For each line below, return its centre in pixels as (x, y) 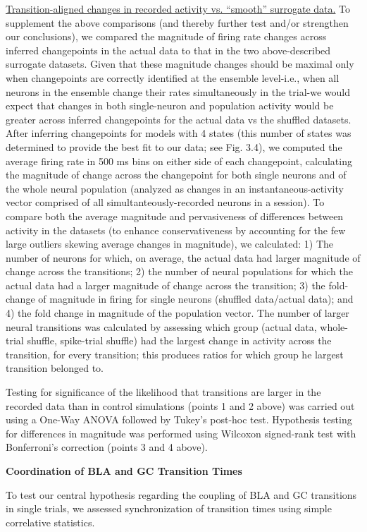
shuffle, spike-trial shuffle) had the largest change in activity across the (179, 340)
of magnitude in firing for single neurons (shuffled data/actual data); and (196, 299)
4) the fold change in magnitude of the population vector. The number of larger (178, 313)
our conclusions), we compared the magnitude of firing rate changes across (166, 36)
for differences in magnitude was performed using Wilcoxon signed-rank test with (181, 433)
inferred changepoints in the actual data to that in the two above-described (168, 50)
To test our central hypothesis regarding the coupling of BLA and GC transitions (181, 494)
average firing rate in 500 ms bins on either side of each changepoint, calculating (179, 161)
